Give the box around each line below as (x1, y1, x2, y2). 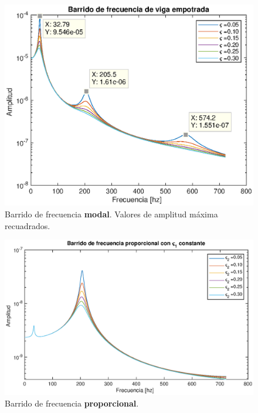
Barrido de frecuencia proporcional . (5, 397, 139, 409)
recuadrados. (5, 219, 50, 231)
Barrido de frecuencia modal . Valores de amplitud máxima (5, 208, 218, 220)
